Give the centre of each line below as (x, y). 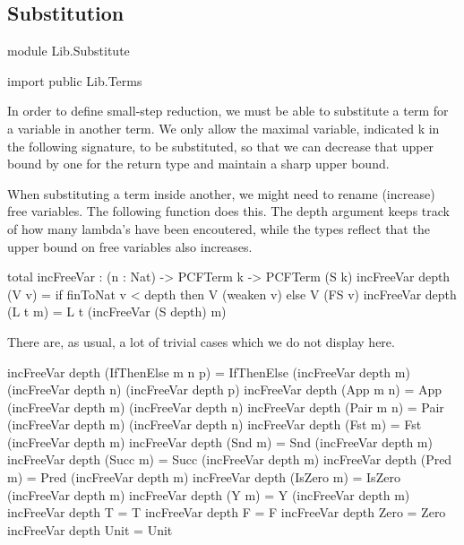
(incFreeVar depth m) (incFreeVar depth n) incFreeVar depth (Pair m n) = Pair (226, 407)
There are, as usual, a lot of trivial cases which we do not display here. (201, 341)
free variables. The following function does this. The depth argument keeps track (228, 211)
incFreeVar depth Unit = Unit (90, 529)
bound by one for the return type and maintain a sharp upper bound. (198, 164)
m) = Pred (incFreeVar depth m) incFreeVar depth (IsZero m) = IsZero (204, 477)
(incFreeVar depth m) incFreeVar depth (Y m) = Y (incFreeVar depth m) (209, 494)
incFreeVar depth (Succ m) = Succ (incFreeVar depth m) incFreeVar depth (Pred (230, 459)
